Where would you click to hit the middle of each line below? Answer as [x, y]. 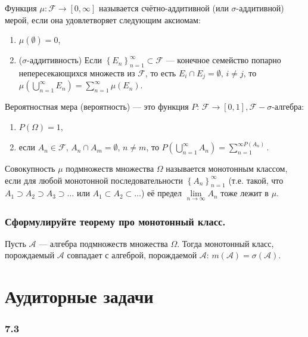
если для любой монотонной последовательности [94, 180]
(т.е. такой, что [256, 180]
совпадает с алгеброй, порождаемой [132, 255]
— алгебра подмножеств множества [103, 243]
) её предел [161, 193]
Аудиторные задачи [79, 296]
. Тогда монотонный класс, [225, 243]
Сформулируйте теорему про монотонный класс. [115, 221]
